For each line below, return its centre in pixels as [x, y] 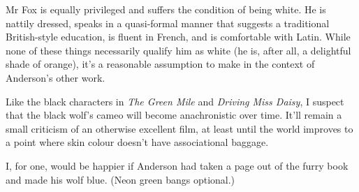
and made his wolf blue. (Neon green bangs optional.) [120, 179]
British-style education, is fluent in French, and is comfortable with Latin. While [178, 37]
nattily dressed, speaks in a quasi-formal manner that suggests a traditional [168, 23]
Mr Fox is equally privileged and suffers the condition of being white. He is [166, 9]
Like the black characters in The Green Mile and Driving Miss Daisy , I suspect [175, 101]
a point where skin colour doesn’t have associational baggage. [137, 142]
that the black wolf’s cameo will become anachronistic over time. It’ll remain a [174, 115]
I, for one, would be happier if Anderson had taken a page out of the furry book [177, 165]
